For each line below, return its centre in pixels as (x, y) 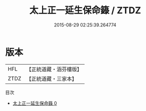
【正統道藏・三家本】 (52, 78)
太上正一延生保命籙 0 (35, 103)
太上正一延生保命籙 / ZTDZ (85, 10)
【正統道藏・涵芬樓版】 (54, 69)
